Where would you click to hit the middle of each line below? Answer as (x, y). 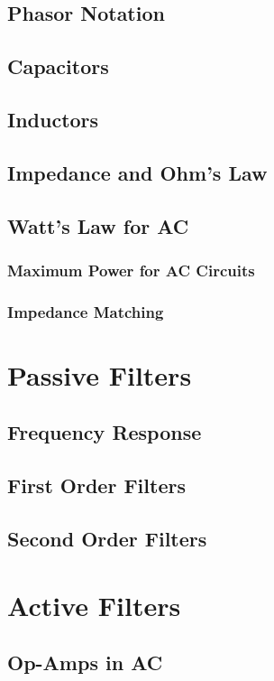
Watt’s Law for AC (98, 225)
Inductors (53, 119)
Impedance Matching (86, 311)
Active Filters (94, 605)
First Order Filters (96, 485)
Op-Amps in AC (85, 662)
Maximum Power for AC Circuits (131, 270)
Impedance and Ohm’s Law (137, 172)
